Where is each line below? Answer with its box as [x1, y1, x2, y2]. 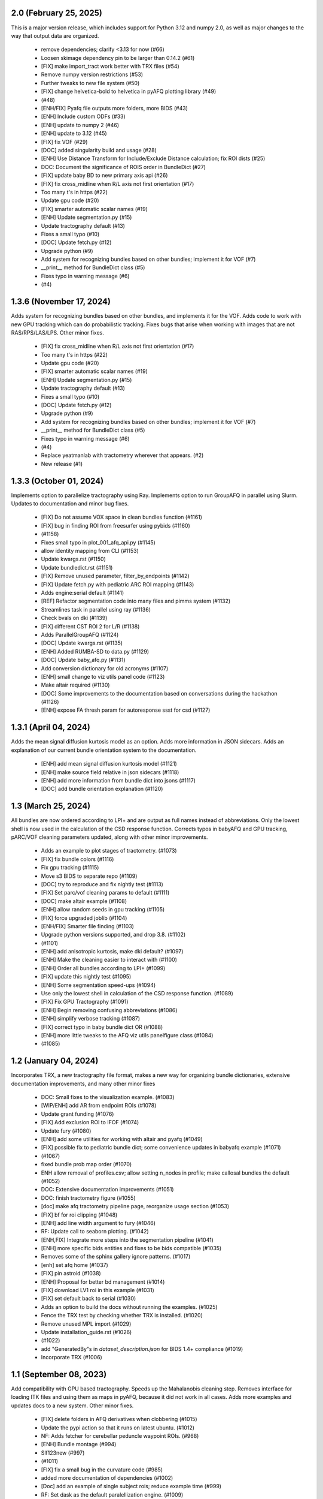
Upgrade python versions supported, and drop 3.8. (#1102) [41, 931, 186, 938]
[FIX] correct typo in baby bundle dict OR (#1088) [41, 1023, 163, 1031]
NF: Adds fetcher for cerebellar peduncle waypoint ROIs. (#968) [41, 1432, 199, 1440]
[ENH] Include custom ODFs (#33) [41, 113, 126, 120]
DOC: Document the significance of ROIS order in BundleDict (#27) [41, 163, 206, 170]
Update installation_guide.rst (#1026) [41, 1329, 132, 1335]
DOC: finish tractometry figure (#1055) [41, 1194, 136, 1202]
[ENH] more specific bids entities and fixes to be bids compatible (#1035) [41, 1245, 222, 1252]
